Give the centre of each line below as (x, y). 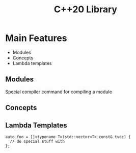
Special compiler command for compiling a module (59, 92)
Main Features (36, 38)
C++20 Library (86, 9)
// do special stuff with (37, 141)
